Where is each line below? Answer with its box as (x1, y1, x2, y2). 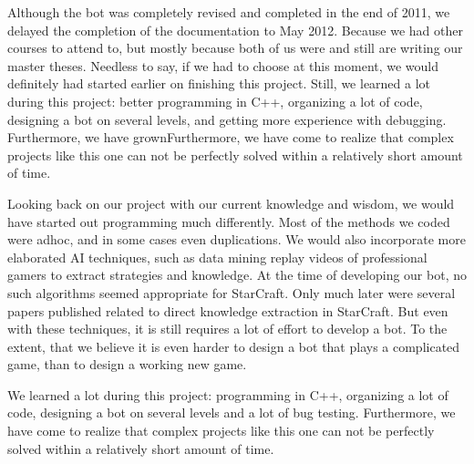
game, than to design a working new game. (7, 355, 247, 374)
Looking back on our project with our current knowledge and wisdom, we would (7, 193, 455, 212)
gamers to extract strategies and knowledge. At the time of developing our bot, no (7, 265, 467, 284)
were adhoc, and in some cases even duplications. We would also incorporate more (7, 230, 466, 249)
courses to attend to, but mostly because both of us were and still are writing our (7, 38, 463, 57)
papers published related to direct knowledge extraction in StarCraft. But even (7, 301, 448, 320)
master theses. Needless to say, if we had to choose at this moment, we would (7, 56, 439, 75)
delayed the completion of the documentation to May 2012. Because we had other (7, 20, 463, 39)
